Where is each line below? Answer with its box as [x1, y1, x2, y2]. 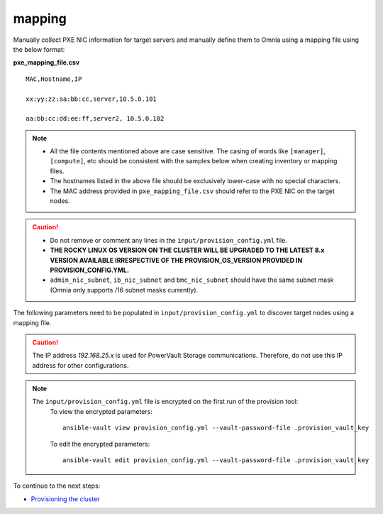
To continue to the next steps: [13, 481, 101, 490]
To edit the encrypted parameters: [50, 439, 150, 448]
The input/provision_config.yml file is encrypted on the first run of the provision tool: [32, 398, 299, 406]
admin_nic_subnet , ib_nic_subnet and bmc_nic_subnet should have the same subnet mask [50, 275, 334, 284]
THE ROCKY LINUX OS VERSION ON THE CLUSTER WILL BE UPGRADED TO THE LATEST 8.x [50, 246, 325, 255]
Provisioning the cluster [30, 494, 100, 503]
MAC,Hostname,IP [26, 75, 82, 83]
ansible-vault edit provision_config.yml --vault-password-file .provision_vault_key [62, 456, 370, 464]
